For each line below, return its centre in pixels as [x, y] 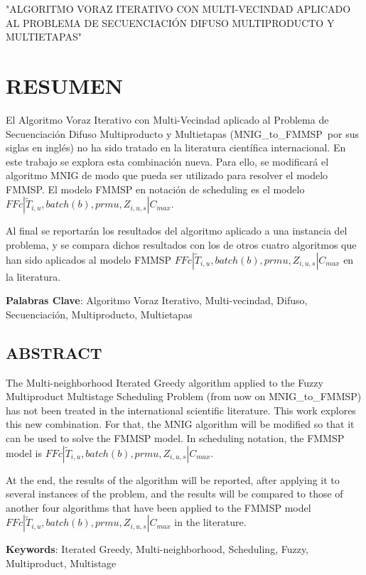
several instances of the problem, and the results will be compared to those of [174, 494]
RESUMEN [64, 85]
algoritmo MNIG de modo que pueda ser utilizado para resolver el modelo [167, 175]
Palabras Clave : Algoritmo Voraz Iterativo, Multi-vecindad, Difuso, [157, 300]
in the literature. [210, 522]
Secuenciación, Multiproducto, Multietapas [99, 314]
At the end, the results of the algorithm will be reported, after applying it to [173, 479]
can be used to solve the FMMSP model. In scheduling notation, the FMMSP [175, 438]
